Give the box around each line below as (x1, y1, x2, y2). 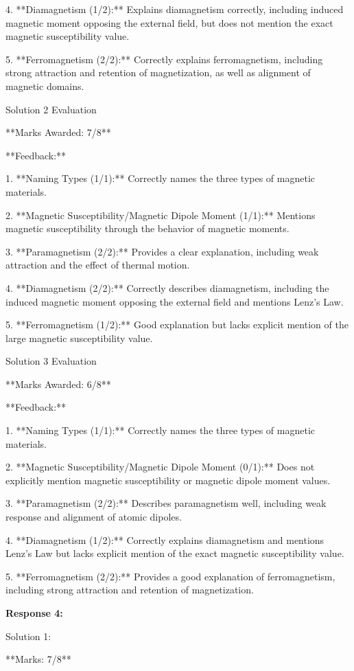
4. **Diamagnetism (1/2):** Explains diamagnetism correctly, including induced (5, 2, 344, 16)
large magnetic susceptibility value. (5, 330, 153, 345)
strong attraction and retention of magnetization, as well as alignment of (5, 65, 311, 80)
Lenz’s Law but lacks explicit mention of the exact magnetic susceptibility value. (5, 546, 344, 560)
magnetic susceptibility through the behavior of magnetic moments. (5, 221, 290, 236)
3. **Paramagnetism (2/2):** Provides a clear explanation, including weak (5, 244, 319, 258)
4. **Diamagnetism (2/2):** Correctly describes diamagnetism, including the (5, 280, 329, 295)
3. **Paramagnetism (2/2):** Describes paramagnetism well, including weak (5, 496, 327, 510)
